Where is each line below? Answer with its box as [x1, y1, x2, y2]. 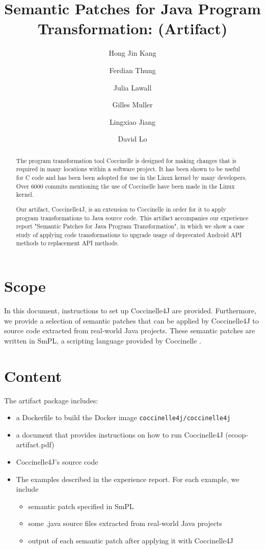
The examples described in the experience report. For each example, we [16, 473, 240, 484]
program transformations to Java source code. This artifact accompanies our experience [16, 213, 249, 222]
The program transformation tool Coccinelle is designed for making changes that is [16, 156, 236, 165]
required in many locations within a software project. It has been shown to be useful [16, 165, 240, 173]
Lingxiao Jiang [109, 116, 156, 127]
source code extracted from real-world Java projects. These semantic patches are [4, 325, 255, 336]
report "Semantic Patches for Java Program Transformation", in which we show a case [16, 222, 245, 231]
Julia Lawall [113, 82, 152, 93]
